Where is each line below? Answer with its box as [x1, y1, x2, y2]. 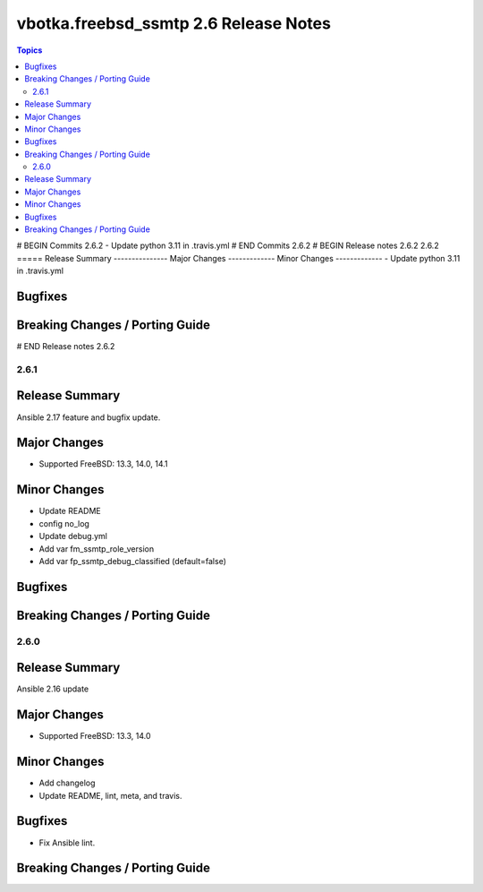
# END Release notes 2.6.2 [16, 341, 115, 352]
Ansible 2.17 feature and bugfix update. [16, 412, 161, 423]
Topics [16, 45, 43, 56]
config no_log [38, 518, 89, 528]
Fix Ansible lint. [38, 837, 96, 848]
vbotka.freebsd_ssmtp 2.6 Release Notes [16, 13, 331, 33]
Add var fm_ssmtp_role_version [38, 543, 155, 554]
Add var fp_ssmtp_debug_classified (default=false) [38, 555, 227, 566]
